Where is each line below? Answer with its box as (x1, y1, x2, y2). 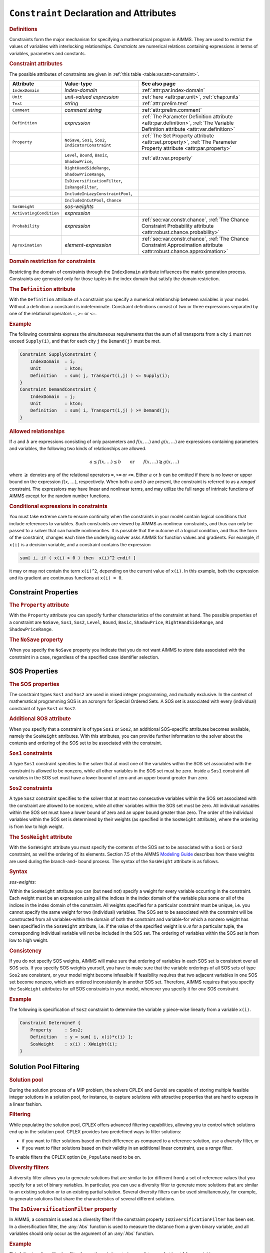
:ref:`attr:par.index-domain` (141, 87, 205, 94)
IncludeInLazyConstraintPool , (64, 190, 132, 197)
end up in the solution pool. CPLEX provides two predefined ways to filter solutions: (9, 1129, 181, 1135)
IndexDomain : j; (30, 393, 75, 399)
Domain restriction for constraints (9, 258, 96, 265)
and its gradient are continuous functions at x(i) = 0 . (9, 575, 123, 581)
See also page (141, 80, 176, 87)
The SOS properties (9, 681, 59, 688)
